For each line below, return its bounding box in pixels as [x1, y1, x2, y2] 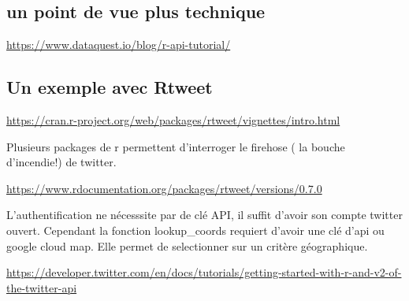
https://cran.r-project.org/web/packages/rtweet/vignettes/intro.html [6, 112, 340, 128]
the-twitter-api [6, 279, 77, 295]
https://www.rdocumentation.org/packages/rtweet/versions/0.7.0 [6, 180, 322, 196]
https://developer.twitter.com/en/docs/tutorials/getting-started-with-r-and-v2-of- [6, 264, 402, 281]
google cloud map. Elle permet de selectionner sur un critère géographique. [6, 237, 368, 254]
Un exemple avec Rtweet [6, 75, 213, 99]
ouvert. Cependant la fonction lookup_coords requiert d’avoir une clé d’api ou [6, 221, 385, 238]
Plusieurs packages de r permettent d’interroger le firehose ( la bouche [6, 138, 345, 154]
